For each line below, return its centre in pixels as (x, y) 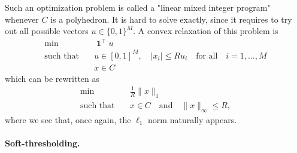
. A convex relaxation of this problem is (206, 31)
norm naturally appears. (193, 119)
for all (207, 56)
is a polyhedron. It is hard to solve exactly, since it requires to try (171, 19)
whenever (22, 19)
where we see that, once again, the (68, 119)
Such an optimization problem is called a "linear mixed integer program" (138, 7)
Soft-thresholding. (43, 143)
